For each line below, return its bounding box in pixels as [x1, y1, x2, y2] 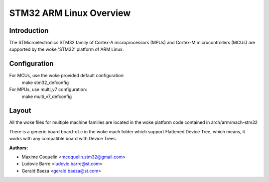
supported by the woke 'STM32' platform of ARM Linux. [9, 46, 124, 52]
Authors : [9, 145, 28, 151]
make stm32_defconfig [21, 80, 69, 86]
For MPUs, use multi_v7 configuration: [9, 87, 87, 92]
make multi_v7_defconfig [21, 93, 72, 99]
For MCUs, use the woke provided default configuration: [9, 73, 125, 79]
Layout [9, 106, 31, 115]
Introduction [9, 26, 49, 35]
